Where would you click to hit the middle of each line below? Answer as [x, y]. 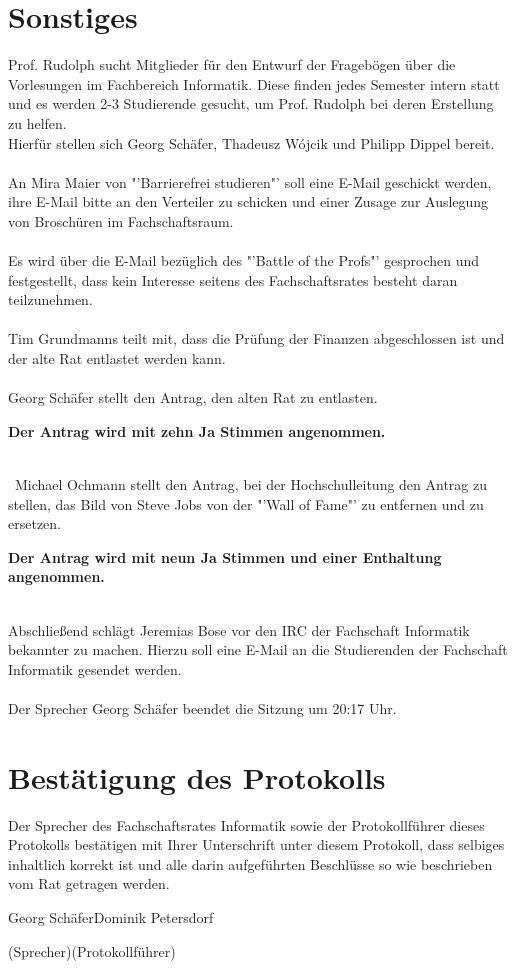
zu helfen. [37, 122]
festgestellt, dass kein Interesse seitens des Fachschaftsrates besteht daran [233, 279]
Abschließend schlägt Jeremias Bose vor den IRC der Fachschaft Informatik [239, 629]
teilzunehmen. [50, 299]
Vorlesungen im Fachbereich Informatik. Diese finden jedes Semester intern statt [254, 83]
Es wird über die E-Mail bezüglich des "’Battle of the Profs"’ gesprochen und [244, 260]
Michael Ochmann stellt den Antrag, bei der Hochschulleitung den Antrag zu [251, 484]
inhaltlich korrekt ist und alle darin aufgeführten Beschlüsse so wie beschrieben [250, 863]
